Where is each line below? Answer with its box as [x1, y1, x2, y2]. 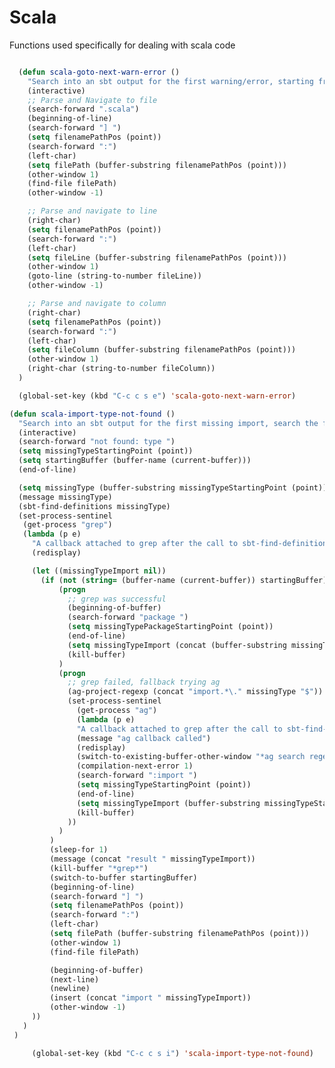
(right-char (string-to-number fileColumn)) [27, 364, 216, 374]
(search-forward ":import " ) [76, 771, 198, 781]
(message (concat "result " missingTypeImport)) [49, 854, 256, 865]
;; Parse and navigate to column [27, 299, 167, 309]
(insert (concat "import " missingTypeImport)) [49, 993, 252, 1003]
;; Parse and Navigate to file [27, 95, 158, 105]
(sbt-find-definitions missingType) [18, 501, 171, 511]
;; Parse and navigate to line [27, 206, 158, 216]
